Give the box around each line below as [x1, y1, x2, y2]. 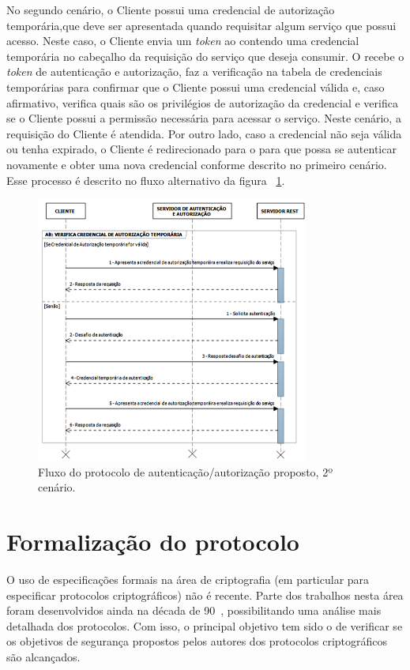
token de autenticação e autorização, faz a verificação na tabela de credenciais [6, 63, 382, 80]
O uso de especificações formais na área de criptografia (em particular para [6, 570, 370, 587]
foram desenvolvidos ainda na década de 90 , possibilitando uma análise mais [6, 602, 382, 619]
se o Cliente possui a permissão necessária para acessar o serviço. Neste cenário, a [6, 110, 401, 126]
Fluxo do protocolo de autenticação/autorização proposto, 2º [38, 463, 333, 480]
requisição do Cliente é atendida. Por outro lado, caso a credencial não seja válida [6, 125, 402, 141]
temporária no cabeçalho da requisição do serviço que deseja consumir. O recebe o [6, 47, 404, 64]
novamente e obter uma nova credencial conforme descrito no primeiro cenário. [6, 156, 387, 172]
